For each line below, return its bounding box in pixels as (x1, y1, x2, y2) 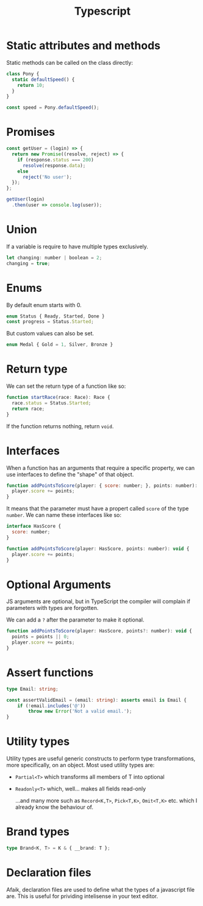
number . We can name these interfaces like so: (6, 511, 122, 519)
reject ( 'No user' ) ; (22, 174, 72, 180)
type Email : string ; (6, 686, 59, 692)
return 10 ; (17, 82, 45, 88)
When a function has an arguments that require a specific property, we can (6, 464, 195, 472)
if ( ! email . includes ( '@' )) (17, 702, 86, 709)
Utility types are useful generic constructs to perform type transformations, (6, 755, 196, 762)
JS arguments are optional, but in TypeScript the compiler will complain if (6, 598, 191, 605)
